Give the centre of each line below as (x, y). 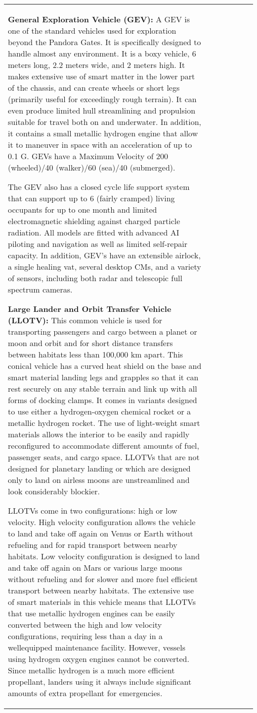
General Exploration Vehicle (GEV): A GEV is (99, 19)
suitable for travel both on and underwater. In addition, (105, 122)
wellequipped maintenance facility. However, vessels (97, 647)
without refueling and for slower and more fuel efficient (103, 579)
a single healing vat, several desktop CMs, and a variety (105, 267)
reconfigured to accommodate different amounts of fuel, (104, 446)
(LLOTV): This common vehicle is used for (85, 320)
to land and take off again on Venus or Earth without (101, 533)
